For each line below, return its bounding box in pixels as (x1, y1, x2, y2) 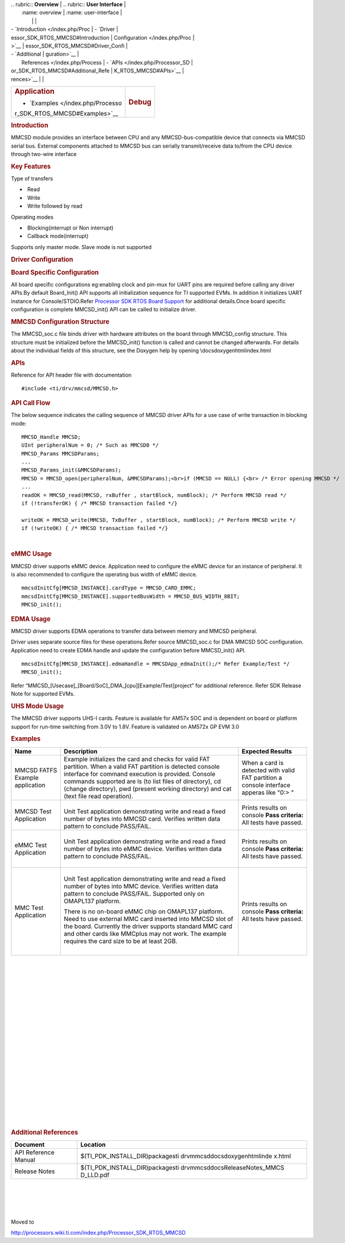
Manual (14, 1156, 36, 1164)
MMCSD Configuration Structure (11, 317, 109, 326)
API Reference (14, 1148, 54, 1156)
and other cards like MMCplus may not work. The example (63, 929, 227, 938)
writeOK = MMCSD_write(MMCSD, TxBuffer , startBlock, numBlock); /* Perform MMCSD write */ (21, 517, 296, 523)
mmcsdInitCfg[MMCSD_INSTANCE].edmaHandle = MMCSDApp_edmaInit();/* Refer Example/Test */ (21, 661, 290, 667)
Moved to (11, 1218, 34, 1225)
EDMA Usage (11, 614, 51, 623)
